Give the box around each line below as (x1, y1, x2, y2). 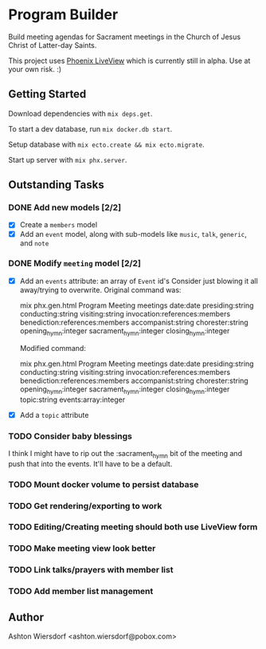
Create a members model (19, 220, 98, 230)
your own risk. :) (8, 64, 62, 73)
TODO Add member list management (8, 586, 154, 597)
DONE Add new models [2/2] (8, 202, 122, 213)
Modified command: (19, 343, 86, 352)
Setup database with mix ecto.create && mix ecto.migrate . (8, 140, 205, 149)
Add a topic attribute (19, 410, 89, 419)
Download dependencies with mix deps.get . (8, 108, 153, 118)
